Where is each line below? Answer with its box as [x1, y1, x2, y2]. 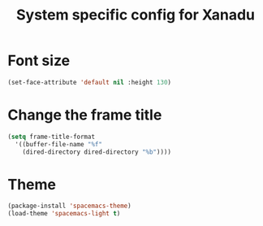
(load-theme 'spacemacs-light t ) [7, 210, 121, 218]
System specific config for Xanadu [15, 6, 256, 24]
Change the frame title [7, 106, 162, 124]
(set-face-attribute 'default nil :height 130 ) [7, 78, 172, 86]
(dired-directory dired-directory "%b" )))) [22, 148, 172, 156]
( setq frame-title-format [7, 133, 95, 141]
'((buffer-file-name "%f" [15, 140, 103, 148]
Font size [7, 51, 71, 70]
